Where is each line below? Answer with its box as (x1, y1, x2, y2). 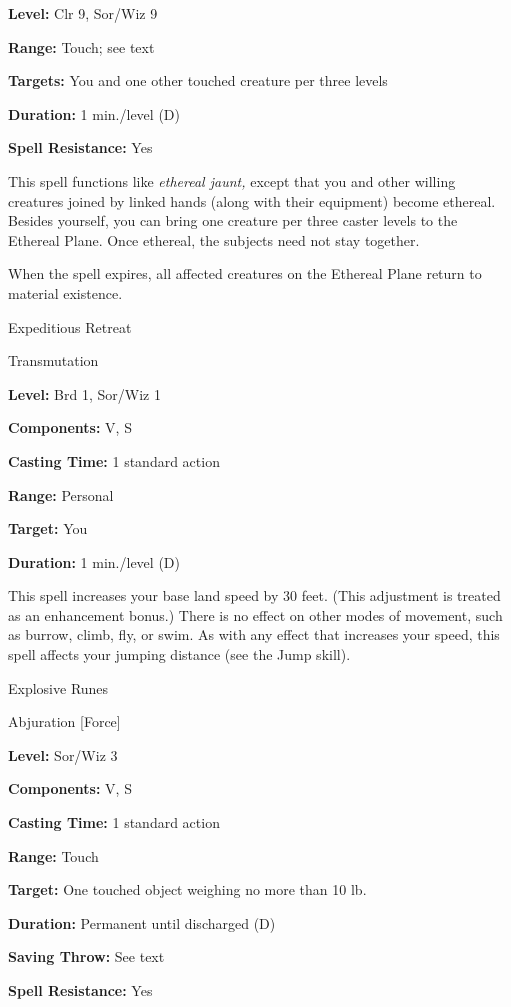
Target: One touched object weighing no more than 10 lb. (8, 879, 367, 900)
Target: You (8, 518, 88, 539)
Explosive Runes (8, 677, 109, 698)
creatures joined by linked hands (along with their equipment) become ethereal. (8, 190, 496, 211)
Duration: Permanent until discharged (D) (8, 912, 276, 933)
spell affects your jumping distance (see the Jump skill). (8, 644, 351, 665)
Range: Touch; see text (8, 36, 155, 57)
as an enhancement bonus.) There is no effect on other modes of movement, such (8, 604, 503, 625)
